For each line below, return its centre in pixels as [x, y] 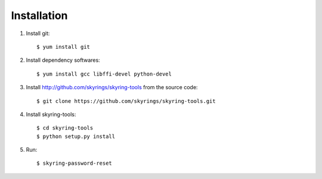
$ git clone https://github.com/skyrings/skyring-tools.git [126, 101]
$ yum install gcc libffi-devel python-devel [104, 74]
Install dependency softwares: [63, 60]
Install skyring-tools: [51, 114]
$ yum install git [64, 47]
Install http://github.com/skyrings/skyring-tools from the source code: [112, 87]
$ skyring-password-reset [75, 163]
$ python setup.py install [76, 136]
